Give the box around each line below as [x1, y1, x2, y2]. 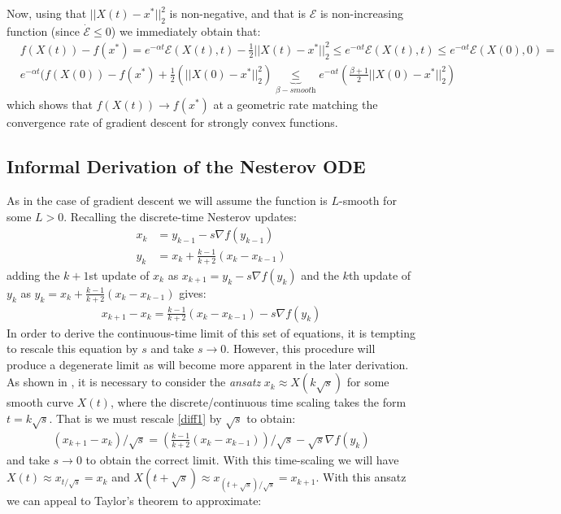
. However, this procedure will [226, 340, 376, 357]
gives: [179, 284, 207, 301]
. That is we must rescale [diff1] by [49, 410, 222, 427]
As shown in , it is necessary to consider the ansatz [7, 373, 261, 390]
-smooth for [338, 192, 397, 209]
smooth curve [7, 394, 74, 411]
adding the [7, 266, 60, 283]
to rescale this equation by [7, 340, 138, 357]
